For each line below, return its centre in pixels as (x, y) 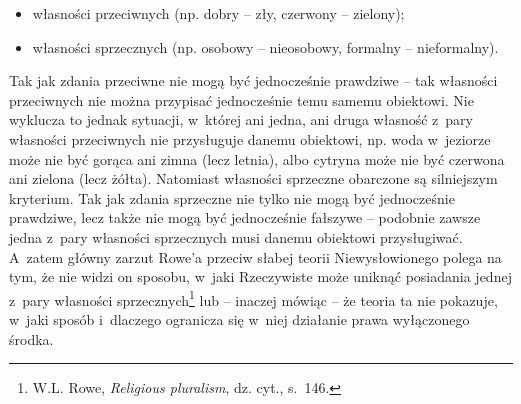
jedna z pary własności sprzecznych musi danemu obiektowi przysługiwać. (236, 236)
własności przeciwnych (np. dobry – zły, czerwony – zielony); (218, 13)
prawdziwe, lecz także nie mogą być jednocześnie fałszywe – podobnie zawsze (245, 217)
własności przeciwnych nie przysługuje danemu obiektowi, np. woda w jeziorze (250, 138)
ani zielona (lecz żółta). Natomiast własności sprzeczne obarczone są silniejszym (253, 178)
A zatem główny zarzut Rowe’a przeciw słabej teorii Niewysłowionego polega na (255, 256)
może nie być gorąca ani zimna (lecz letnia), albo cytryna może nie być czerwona (257, 158)
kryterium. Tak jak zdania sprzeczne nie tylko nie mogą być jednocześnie (232, 197)
